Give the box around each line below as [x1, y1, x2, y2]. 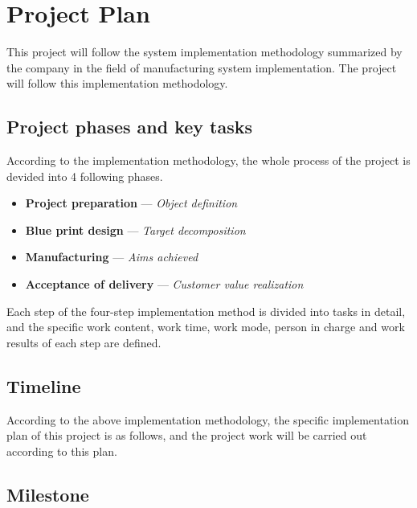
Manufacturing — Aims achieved [25, 248, 198, 265]
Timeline [6, 373, 81, 398]
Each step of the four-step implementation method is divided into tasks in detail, [6, 302, 406, 319]
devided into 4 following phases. [6, 167, 163, 184]
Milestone [6, 481, 89, 506]
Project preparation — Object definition [25, 195, 238, 211]
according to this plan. [6, 442, 117, 459]
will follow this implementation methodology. [6, 75, 228, 92]
